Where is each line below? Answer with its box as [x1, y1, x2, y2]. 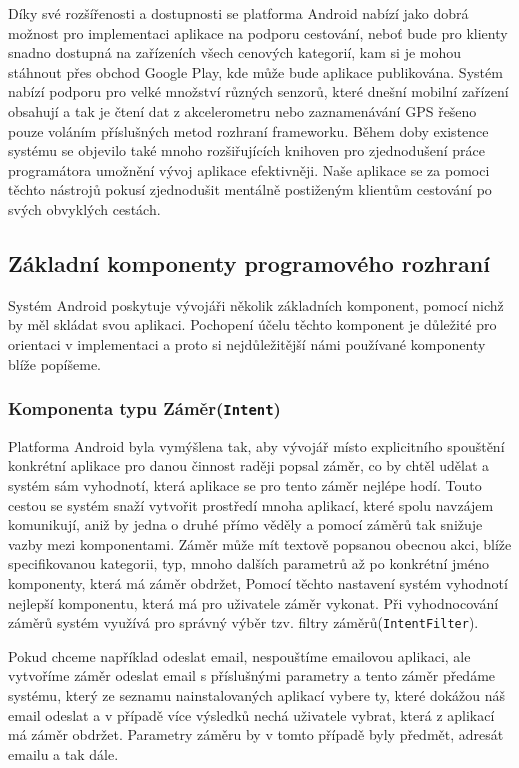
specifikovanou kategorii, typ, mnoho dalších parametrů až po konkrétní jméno [8, 553, 490, 574]
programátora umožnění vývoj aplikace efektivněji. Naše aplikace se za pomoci [8, 159, 490, 180]
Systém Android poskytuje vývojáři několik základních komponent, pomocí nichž [8, 294, 504, 315]
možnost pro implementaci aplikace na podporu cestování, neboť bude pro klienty [8, 22, 508, 43]
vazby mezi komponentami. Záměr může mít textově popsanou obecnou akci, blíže [8, 533, 512, 554]
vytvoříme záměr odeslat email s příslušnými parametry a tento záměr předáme [8, 665, 496, 686]
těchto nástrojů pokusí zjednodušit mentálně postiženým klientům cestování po [8, 179, 492, 200]
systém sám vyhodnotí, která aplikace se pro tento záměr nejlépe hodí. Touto [8, 475, 482, 496]
